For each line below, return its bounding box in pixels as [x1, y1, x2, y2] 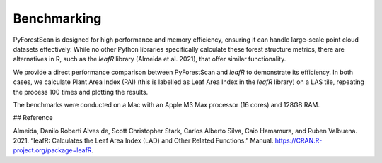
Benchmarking [13, 11, 102, 26]
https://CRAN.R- [274, 136, 323, 145]
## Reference [13, 114, 53, 122]
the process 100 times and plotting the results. [13, 87, 149, 96]
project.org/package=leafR [13, 146, 92, 155]
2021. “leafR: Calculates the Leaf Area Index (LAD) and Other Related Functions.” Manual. [13, 136, 274, 145]
